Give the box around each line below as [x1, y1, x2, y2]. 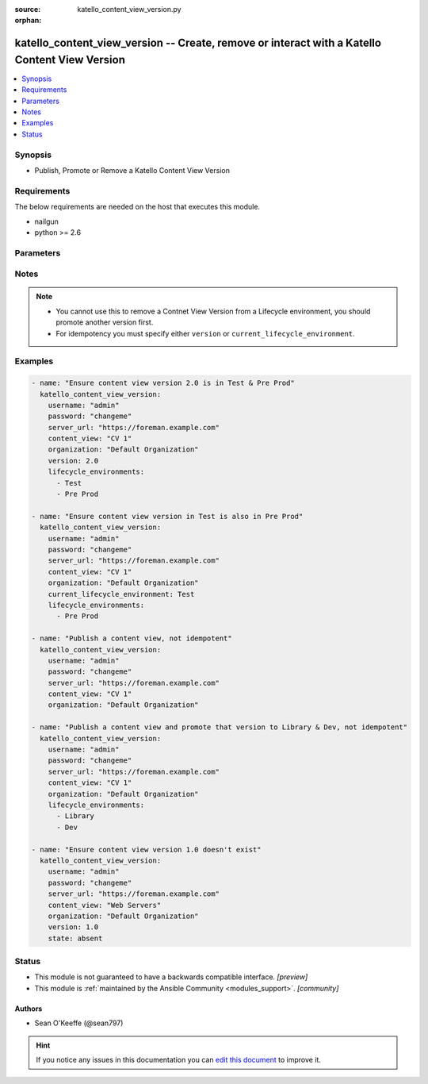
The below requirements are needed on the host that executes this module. [14, 202, 261, 212]
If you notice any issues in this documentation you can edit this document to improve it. [36, 1055, 321, 1064]
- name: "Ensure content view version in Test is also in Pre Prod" [31, 512, 304, 521]
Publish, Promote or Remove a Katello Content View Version [34, 165, 230, 175]
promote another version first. [55, 317, 154, 327]
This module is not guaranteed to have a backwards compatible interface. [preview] [34, 972, 308, 982]
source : [14, 5, 41, 13]
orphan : [14, 16, 42, 25]
